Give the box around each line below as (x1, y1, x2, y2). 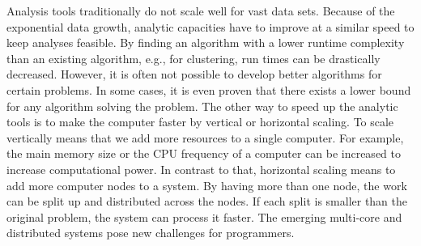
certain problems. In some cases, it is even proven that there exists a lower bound (6, 81, 411, 98)
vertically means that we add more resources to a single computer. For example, (6, 129, 404, 146)
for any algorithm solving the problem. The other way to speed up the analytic (6, 97, 398, 114)
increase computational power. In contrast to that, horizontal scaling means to (6, 160, 396, 177)
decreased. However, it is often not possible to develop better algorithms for (6, 66, 382, 83)
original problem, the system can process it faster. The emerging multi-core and (6, 208, 402, 225)
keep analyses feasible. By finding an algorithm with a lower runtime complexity (6, 34, 405, 51)
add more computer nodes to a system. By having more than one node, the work (6, 176, 407, 193)
